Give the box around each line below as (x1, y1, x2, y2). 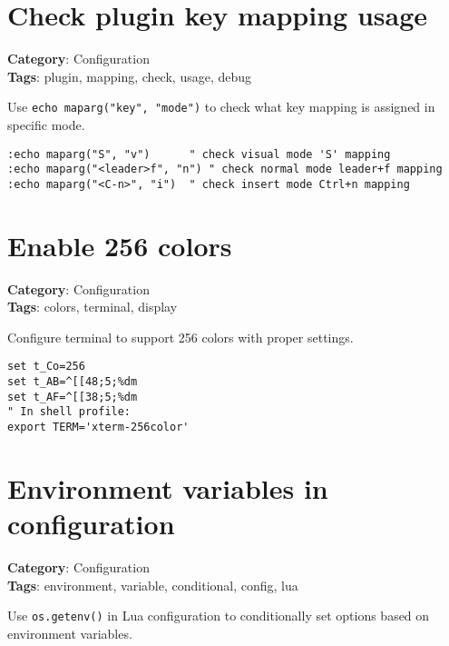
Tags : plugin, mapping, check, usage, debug (7, 66, 252, 85)
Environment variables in (7, 469, 328, 506)
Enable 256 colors (7, 226, 232, 263)
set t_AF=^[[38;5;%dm (7, 390, 138, 403)
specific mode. (7, 114, 85, 134)
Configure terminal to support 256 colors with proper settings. (7, 327, 354, 346)
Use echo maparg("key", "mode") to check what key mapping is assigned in (7, 97, 435, 116)
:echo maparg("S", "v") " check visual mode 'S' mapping (7, 147, 391, 161)
